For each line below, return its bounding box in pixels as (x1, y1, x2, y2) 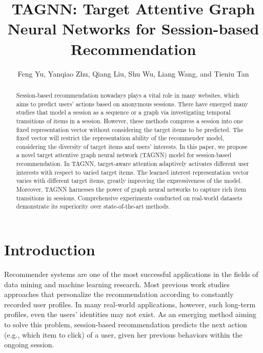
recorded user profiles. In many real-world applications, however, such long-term (4, 299, 256, 309)
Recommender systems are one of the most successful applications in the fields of (4, 269, 258, 280)
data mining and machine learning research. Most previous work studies (4, 278, 230, 289)
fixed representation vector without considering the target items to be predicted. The (16, 125, 244, 134)
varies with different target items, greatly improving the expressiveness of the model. (16, 176, 242, 185)
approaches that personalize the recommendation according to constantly (4, 289, 234, 300)
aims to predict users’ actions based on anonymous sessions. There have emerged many (16, 99, 249, 108)
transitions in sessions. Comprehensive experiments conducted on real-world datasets (16, 193, 242, 202)
